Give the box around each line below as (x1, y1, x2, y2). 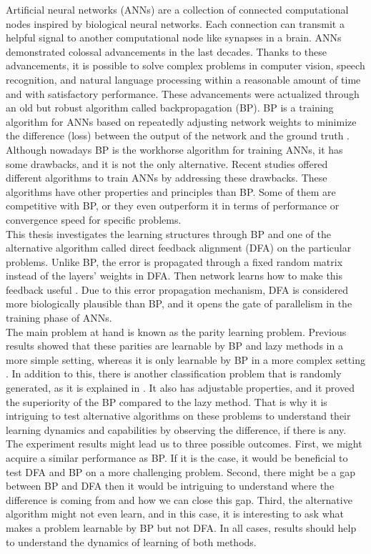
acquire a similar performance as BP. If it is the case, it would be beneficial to (6, 450, 348, 465)
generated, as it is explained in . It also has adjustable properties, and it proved (6, 380, 355, 395)
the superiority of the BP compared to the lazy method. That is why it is (6, 394, 327, 409)
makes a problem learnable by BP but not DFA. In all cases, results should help (6, 520, 357, 535)
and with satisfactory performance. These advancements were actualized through (6, 86, 360, 101)
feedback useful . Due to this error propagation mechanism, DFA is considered (6, 282, 349, 297)
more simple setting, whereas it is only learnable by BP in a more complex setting (6, 352, 365, 367)
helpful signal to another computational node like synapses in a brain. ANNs (6, 30, 342, 45)
